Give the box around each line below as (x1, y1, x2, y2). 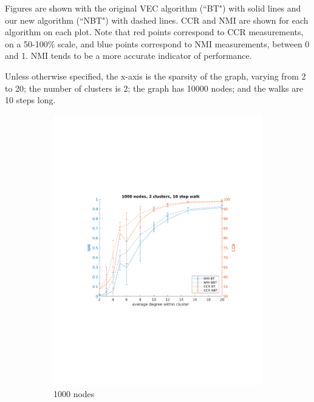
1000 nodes (53, 387, 95, 400)
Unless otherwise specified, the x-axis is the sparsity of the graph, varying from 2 (5, 69, 306, 82)
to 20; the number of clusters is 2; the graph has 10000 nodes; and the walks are (5, 81, 303, 94)
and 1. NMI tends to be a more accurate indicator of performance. (5, 49, 252, 62)
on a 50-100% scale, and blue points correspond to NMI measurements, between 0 (5, 37, 310, 50)
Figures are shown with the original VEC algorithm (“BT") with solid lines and (5, 2, 301, 14)
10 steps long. (5, 94, 56, 106)
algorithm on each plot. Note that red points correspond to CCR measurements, (5, 26, 304, 38)
